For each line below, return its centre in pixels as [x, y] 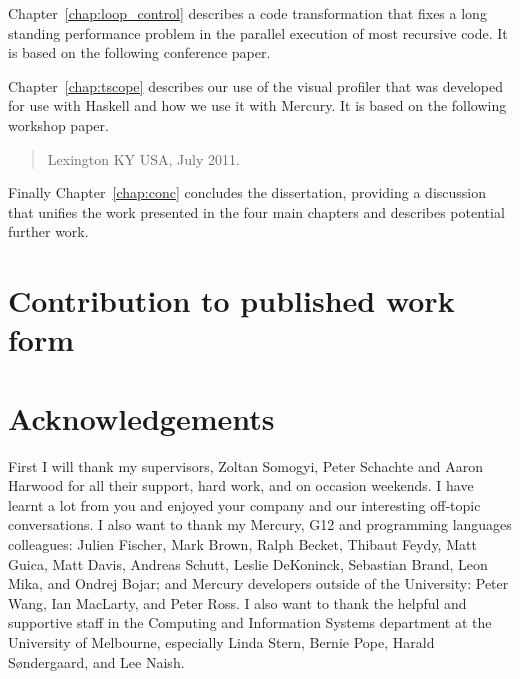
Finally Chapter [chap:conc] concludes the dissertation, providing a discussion [247, 192]
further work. [48, 231]
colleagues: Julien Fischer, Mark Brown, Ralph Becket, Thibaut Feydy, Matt [242, 544]
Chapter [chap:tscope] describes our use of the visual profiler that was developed [255, 85]
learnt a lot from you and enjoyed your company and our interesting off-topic [244, 504]
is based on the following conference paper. [139, 52]
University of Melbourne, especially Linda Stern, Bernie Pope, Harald [221, 641]
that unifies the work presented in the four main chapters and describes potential [256, 211]
